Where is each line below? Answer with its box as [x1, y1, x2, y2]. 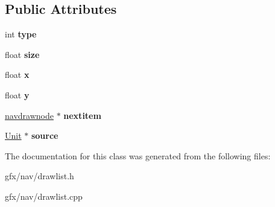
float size [5, 48, 40, 60]
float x [5, 68, 30, 81]
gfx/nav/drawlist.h [5, 170, 74, 182]
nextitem [63, 109, 101, 121]
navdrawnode [5, 109, 54, 121]
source [31, 129, 58, 142]
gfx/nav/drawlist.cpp [5, 189, 83, 202]
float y [5, 88, 30, 101]
